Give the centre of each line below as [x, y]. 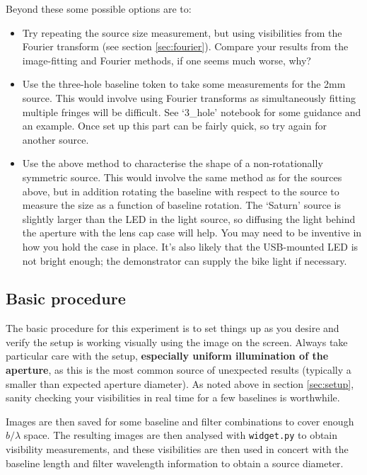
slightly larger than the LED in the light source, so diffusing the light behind [189, 218]
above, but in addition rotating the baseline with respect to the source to [181, 191]
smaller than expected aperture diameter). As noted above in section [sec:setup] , [180, 383]
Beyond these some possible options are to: [99, 8]
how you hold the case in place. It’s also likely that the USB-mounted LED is [190, 246]
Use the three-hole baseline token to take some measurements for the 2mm [184, 84]
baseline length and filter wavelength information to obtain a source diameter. [175, 463]
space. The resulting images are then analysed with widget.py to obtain [181, 435]
